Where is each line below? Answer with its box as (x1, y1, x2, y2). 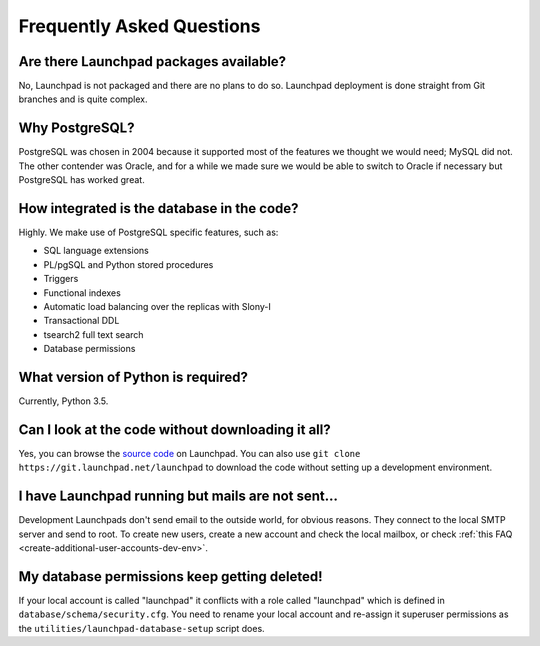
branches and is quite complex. (18, 93, 149, 105)
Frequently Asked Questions (18, 15, 261, 37)
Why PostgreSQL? (18, 120, 135, 137)
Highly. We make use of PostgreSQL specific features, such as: (18, 226, 279, 239)
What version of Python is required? (18, 368, 249, 385)
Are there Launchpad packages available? (18, 53, 287, 70)
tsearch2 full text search (43, 328, 144, 340)
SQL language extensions (43, 245, 149, 257)
